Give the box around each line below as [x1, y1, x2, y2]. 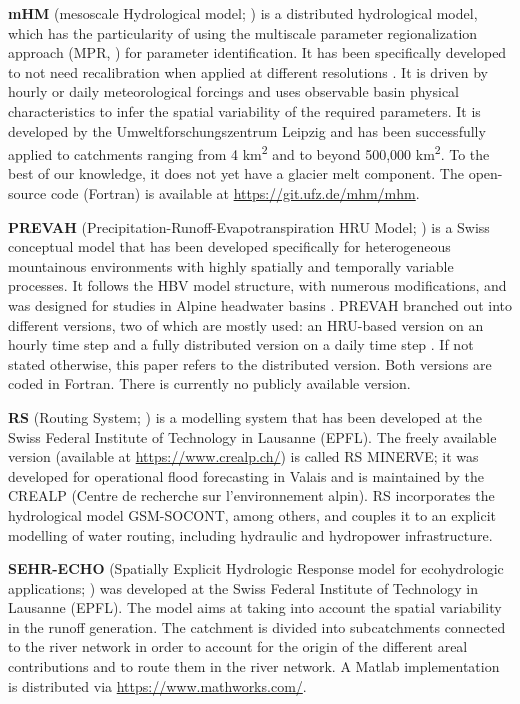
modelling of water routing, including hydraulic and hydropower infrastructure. [8, 524, 493, 545]
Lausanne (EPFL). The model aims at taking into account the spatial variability [8, 597, 502, 618]
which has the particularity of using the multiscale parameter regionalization [8, 22, 478, 43]
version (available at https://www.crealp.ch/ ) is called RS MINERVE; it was [8, 446, 479, 467]
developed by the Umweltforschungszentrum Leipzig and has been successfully [8, 120, 486, 141]
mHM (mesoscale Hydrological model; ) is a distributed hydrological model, [8, 3, 478, 23]
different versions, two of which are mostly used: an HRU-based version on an [8, 314, 484, 335]
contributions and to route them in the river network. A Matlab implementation [8, 656, 500, 677]
